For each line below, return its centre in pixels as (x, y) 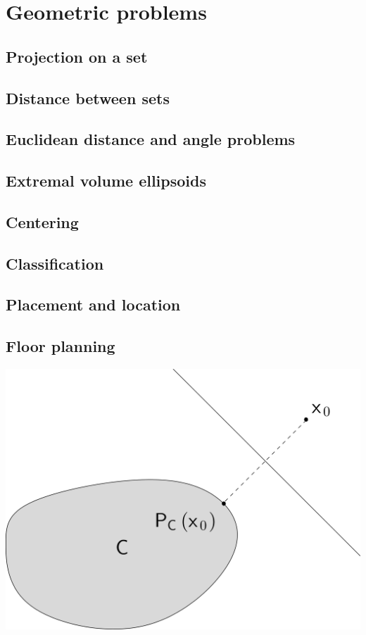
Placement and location (93, 304)
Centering (42, 221)
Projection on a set (77, 56)
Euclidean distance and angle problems (151, 139)
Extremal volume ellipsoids (106, 181)
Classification (55, 263)
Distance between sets (88, 98)
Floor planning (61, 346)
